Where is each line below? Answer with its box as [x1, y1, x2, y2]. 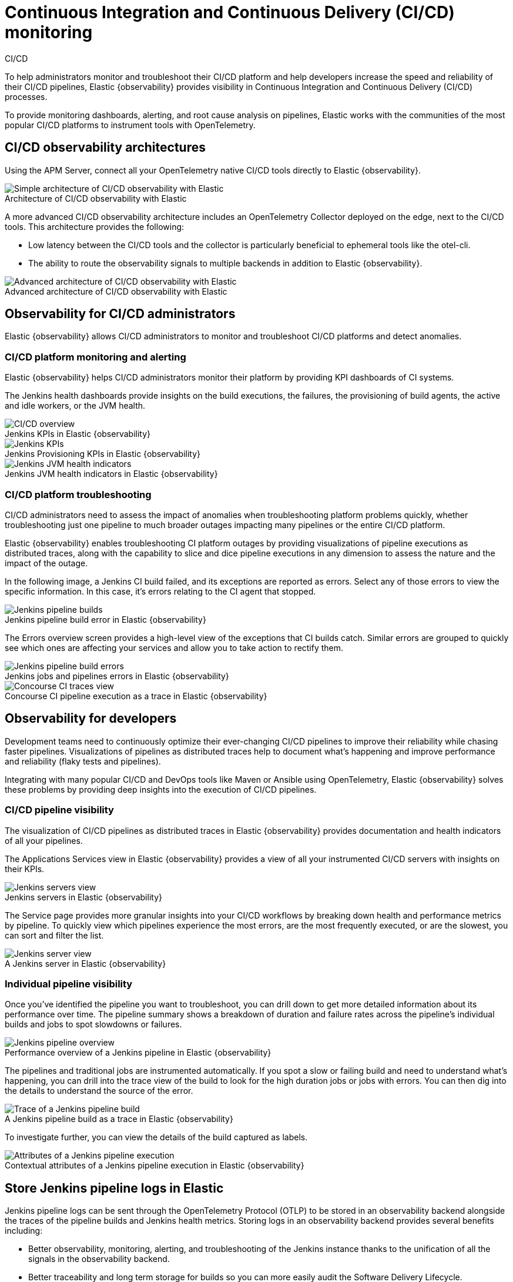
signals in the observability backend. [28, 1254, 170, 1264]
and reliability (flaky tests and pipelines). [5, 756, 161, 766]
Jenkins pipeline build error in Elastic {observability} [5, 614, 206, 625]
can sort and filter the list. [5, 930, 104, 940]
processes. [5, 91, 48, 102]
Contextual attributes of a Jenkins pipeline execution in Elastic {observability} [5, 1160, 304, 1171]
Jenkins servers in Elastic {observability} [5, 892, 162, 902]
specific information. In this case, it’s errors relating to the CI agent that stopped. [5, 586, 316, 596]
